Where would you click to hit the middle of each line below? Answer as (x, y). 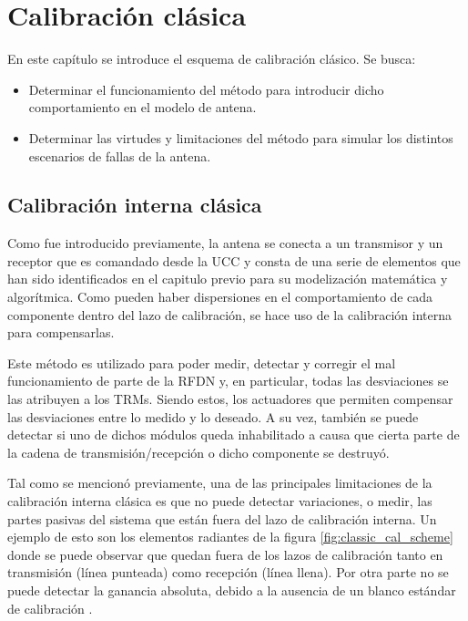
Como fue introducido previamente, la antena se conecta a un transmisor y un (225, 243)
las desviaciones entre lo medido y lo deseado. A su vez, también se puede (213, 416)
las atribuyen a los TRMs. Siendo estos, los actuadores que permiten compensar (230, 399)
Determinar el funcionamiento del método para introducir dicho (206, 89)
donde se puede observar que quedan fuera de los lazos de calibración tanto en (225, 554)
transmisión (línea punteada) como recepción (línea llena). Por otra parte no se (228, 572)
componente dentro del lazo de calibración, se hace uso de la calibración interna (229, 314)
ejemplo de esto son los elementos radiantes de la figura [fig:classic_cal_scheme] (230, 537)
